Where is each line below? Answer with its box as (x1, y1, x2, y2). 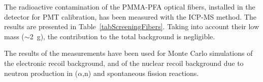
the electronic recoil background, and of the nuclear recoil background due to (4, 57, 244, 68)
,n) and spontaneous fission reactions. (82, 67, 199, 78)
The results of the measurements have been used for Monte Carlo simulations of (4, 48, 253, 58)
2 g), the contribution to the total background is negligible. (29, 31, 215, 41)
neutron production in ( (4, 67, 78, 78)
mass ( (4, 31, 24, 41)
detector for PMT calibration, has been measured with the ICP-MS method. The (4, 11, 256, 22)
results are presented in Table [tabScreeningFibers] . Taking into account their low (4, 21, 259, 32)
